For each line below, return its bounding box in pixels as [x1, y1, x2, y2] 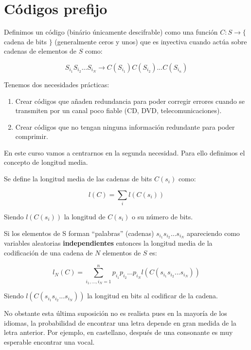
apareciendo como [186, 228, 240, 238]
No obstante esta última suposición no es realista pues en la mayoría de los [4, 308, 227, 318]
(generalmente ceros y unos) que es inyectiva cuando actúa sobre [54, 36, 247, 46]
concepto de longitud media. [4, 157, 88, 167]
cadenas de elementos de [4, 46, 77, 56]
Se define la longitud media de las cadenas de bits [4, 174, 152, 184]
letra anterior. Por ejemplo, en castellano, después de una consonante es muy [4, 327, 233, 337]
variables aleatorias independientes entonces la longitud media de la [4, 238, 213, 248]
